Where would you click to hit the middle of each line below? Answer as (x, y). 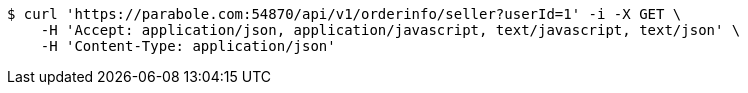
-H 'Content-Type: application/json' (188, 46)
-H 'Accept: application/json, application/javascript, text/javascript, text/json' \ (390, 30)
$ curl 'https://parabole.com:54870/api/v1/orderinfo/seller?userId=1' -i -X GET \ (344, 14)
